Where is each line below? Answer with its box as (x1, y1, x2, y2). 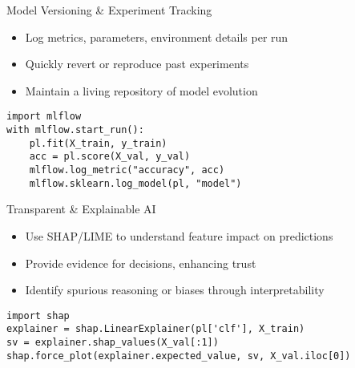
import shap (6, 309, 70, 321)
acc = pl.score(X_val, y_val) (29, 151, 191, 163)
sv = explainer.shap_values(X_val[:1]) (6, 337, 219, 348)
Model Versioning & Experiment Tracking (6, 2, 212, 18)
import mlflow (6, 111, 82, 123)
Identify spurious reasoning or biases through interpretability (25, 281, 325, 298)
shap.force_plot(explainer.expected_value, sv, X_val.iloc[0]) (6, 350, 351, 362)
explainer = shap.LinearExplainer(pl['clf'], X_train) (6, 323, 305, 335)
